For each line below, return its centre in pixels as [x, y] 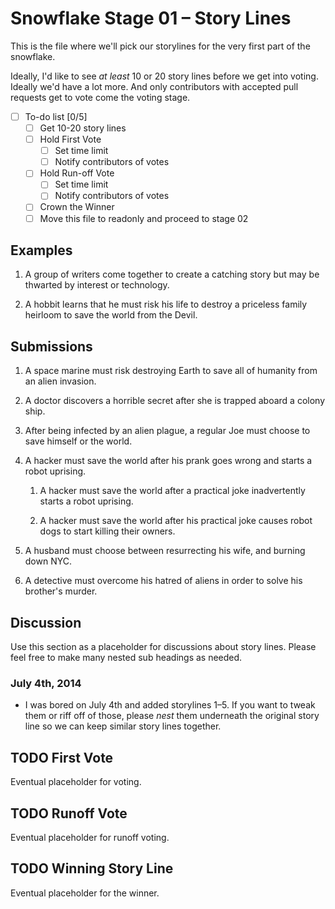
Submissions [51, 346]
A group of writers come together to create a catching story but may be [172, 274]
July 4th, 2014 [46, 683]
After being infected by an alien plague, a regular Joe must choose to [167, 431]
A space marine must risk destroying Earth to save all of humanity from [171, 371]
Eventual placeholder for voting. [76, 782]
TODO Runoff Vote [69, 813]
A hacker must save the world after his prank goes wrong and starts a [168, 461]
